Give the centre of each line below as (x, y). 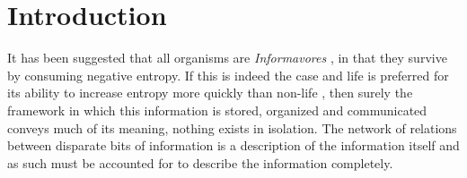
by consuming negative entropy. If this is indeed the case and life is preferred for (228, 75)
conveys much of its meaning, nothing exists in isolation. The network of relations (232, 127)
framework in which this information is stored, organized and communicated (217, 110)
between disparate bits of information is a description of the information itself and (233, 145)
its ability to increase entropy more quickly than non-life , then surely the (210, 93)
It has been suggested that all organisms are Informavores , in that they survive (227, 58)
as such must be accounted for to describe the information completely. (200, 162)
